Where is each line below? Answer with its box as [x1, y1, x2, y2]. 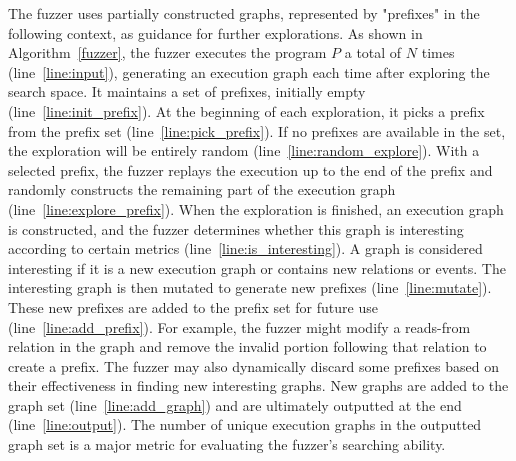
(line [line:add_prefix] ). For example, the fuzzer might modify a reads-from [8, 316, 471, 337]
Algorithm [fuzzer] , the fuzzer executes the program [8, 42, 327, 63]
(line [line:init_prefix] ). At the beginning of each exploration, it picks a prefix [8, 100, 485, 121]
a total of [344, 42, 402, 63]
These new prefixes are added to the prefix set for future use [8, 296, 378, 317]
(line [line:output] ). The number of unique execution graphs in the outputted [8, 414, 482, 435]
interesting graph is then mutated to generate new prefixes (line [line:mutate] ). [8, 277, 492, 298]
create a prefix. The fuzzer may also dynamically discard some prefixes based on [8, 355, 499, 376]
